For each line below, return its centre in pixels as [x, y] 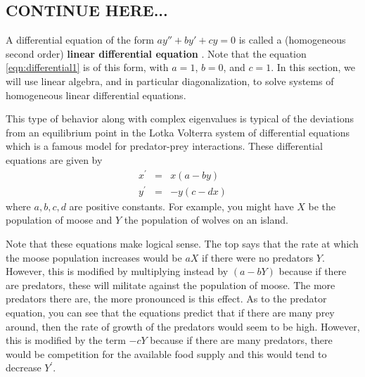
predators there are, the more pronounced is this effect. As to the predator [166, 299]
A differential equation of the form [80, 40]
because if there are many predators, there [241, 340]
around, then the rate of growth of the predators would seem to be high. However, [183, 326]
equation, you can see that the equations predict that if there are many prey [170, 312]
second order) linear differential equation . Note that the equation [156, 53]
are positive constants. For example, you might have [181, 206]
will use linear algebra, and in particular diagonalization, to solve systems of [170, 81]
